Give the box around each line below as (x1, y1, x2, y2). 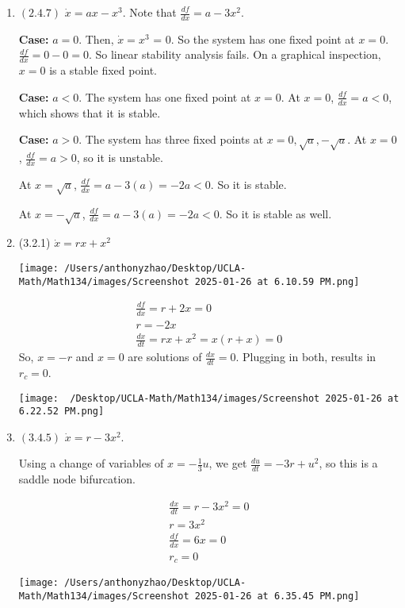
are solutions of (128, 348, 202, 365)
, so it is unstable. (76, 149, 163, 166)
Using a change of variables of (18, 455, 164, 471)
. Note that (122, 4, 177, 20)
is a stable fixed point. (49, 62, 158, 79)
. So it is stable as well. (219, 205, 332, 221)
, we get (208, 455, 247, 471)
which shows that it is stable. (18, 104, 161, 121)
